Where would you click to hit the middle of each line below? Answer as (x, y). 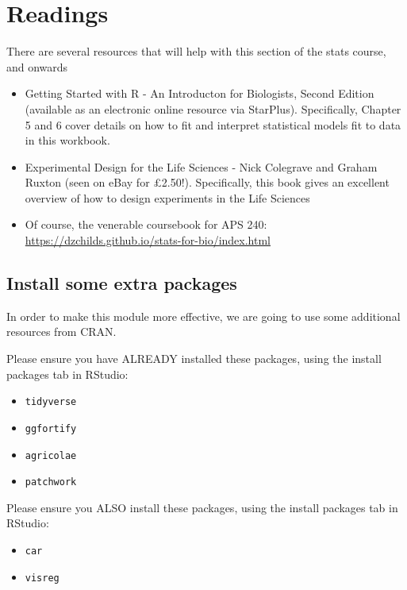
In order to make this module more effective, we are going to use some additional (203, 316)
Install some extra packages (122, 283)
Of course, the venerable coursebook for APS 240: (146, 224)
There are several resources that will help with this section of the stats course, (196, 51)
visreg (42, 578)
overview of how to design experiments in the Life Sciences (167, 197)
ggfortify (51, 428)
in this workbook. (67, 140)
